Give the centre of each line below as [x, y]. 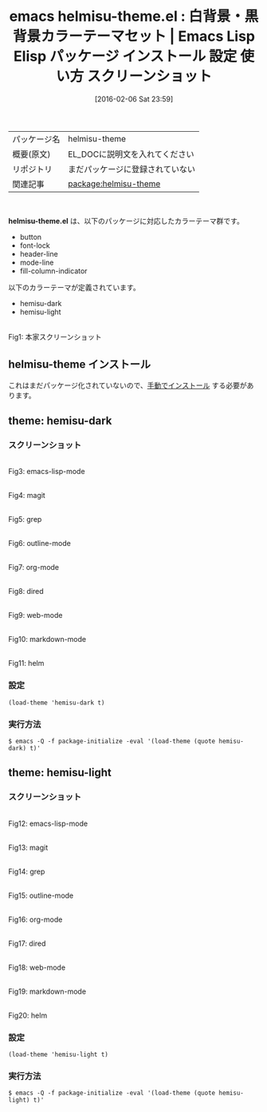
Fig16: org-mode [35, 919]
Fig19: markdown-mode [47, 991]
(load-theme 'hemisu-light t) [59, 1055]
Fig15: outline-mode [41, 895]
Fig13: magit [28, 847]
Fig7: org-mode [34, 568]
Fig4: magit [27, 496]
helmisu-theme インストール [80, 365]
